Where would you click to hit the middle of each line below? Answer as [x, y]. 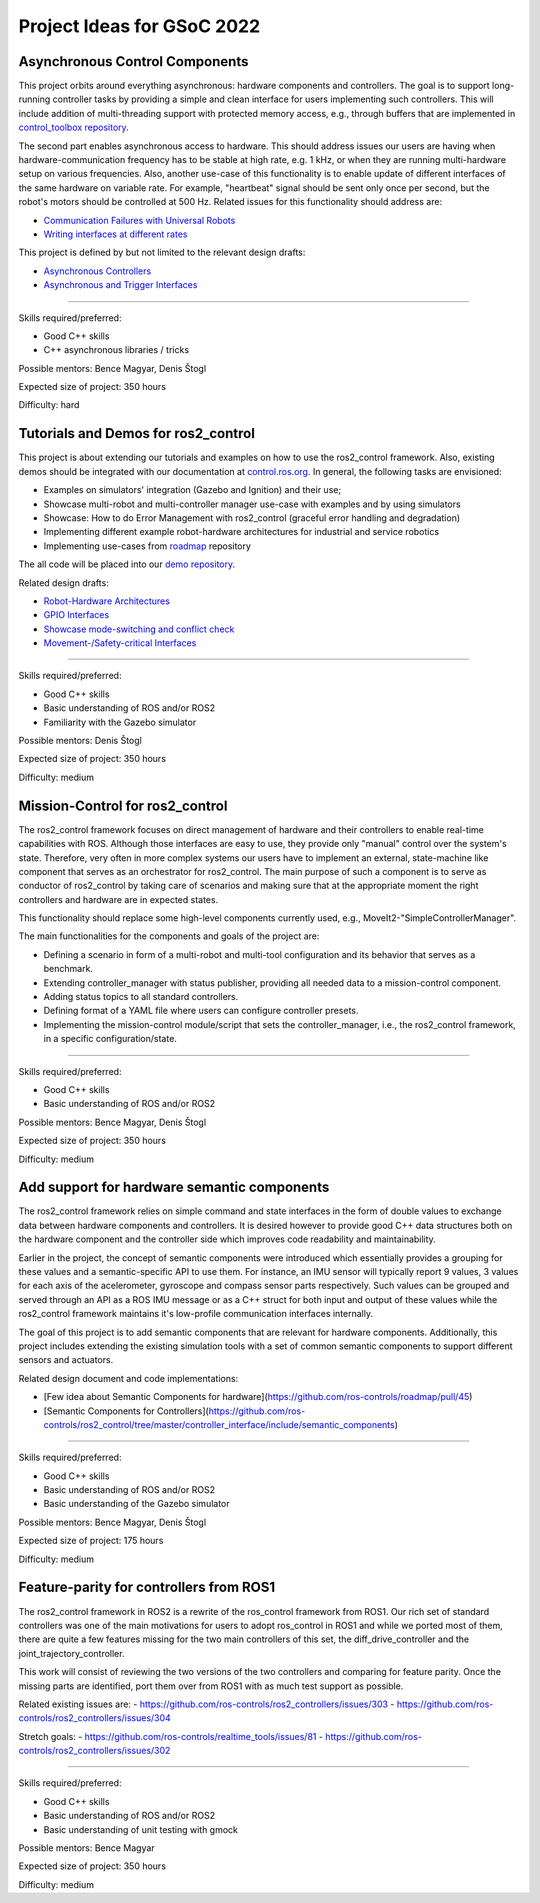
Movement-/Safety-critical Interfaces [120, 643]
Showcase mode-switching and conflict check [139, 629]
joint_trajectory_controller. [71, 1653]
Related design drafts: [63, 582]
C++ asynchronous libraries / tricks [116, 350]
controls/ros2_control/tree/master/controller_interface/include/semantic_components [219, 1424]
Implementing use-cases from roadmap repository [147, 546]
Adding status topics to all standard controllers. [141, 997]
